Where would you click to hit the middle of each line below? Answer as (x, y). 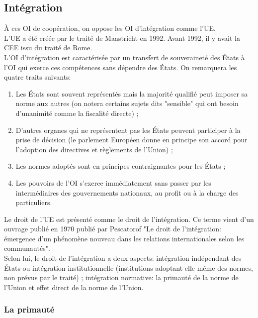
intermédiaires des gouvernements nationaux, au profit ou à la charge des (127, 192)
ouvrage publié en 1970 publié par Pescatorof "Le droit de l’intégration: (113, 229)
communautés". (27, 248)
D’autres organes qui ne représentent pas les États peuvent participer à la (128, 130)
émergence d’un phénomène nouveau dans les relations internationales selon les (124, 238)
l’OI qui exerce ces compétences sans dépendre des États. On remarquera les (121, 67)
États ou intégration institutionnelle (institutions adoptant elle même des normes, (129, 267)
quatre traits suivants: (38, 77)
